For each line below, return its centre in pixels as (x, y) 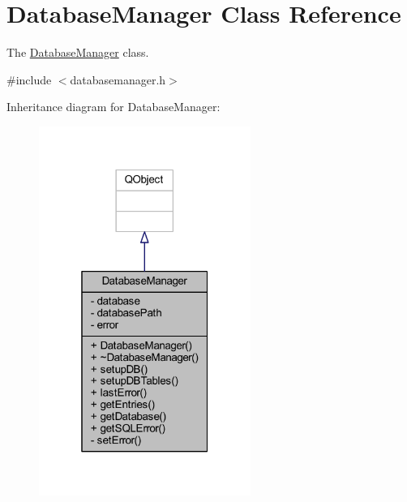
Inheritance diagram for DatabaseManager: (114, 107)
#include (29, 79)
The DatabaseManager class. (78, 52)
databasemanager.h (118, 79)
